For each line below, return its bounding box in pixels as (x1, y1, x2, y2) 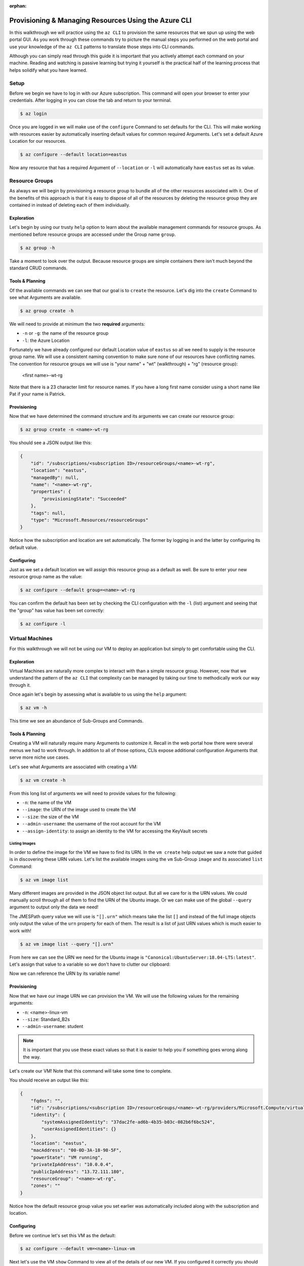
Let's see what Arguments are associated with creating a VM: (9, 764, 138, 770)
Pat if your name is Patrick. (9, 391, 66, 397)
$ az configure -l (20, 621, 66, 626)
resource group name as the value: (9, 574, 83, 580)
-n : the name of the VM (22, 799, 72, 805)
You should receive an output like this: (9, 1077, 89, 1083)
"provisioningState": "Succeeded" (41, 496, 127, 501)
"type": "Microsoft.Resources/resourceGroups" (30, 517, 149, 523)
